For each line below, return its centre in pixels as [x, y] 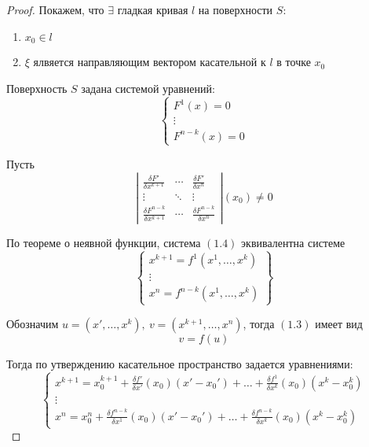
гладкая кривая [153, 9]
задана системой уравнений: [148, 88]
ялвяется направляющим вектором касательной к [150, 62]
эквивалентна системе [293, 242]
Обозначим [33, 323]
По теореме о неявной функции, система [104, 242]
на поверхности [236, 9]
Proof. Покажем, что [55, 9]
